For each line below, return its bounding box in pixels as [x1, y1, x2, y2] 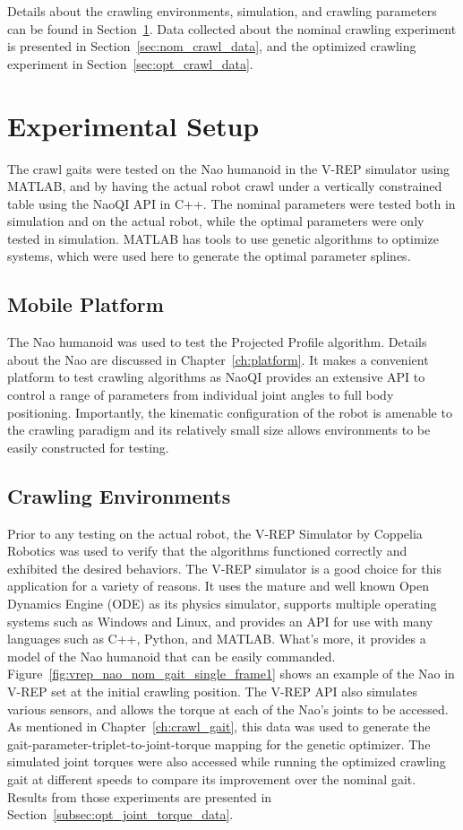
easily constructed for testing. [7, 437, 169, 456]
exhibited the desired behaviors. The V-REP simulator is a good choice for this [7, 558, 442, 577]
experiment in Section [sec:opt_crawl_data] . [7, 54, 253, 73]
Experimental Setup [7, 107, 260, 143]
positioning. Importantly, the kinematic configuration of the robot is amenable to [7, 402, 452, 421]
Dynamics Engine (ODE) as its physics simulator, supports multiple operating [7, 594, 437, 612]
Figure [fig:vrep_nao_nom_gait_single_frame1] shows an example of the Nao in [7, 664, 455, 683]
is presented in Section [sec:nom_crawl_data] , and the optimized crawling [7, 37, 416, 56]
